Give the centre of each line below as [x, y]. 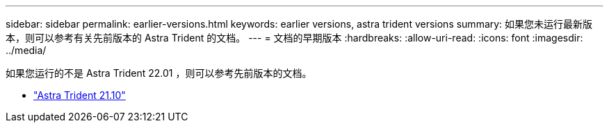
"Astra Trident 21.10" [80, 95]
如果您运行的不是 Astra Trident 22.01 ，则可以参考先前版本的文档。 [159, 73]
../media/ [26, 50]
